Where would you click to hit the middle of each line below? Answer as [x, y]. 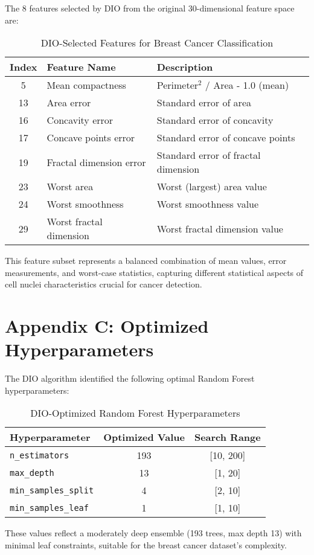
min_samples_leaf [49, 508]
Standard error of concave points [226, 138]
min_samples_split [52, 490]
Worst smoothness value [208, 204]
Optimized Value [144, 437]
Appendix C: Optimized [107, 326]
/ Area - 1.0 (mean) [247, 85]
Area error [69, 103]
